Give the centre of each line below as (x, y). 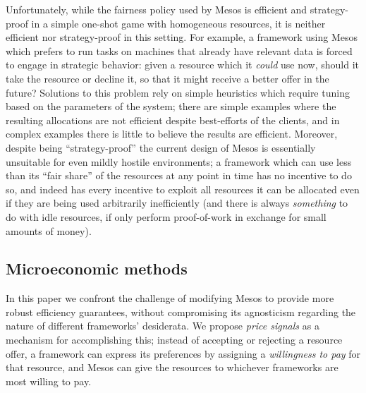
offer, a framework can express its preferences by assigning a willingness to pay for (183, 353)
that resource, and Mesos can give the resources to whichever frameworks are (172, 367)
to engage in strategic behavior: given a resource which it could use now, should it (182, 65)
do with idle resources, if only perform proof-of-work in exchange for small (166, 216)
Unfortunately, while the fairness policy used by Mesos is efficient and (157, 9)
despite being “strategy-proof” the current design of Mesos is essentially (161, 147)
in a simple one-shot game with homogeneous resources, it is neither (178, 23)
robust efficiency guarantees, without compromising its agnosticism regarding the (181, 312)
